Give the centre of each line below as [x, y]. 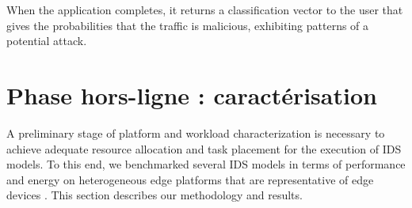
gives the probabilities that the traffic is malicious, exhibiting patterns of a [188, 25]
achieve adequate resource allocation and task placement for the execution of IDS [204, 148]
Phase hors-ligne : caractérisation [192, 95]
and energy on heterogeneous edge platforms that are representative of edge [190, 179]
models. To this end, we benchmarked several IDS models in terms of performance [206, 164]
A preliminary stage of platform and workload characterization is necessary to [196, 132]
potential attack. [47, 41]
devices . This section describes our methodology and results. [154, 195]
